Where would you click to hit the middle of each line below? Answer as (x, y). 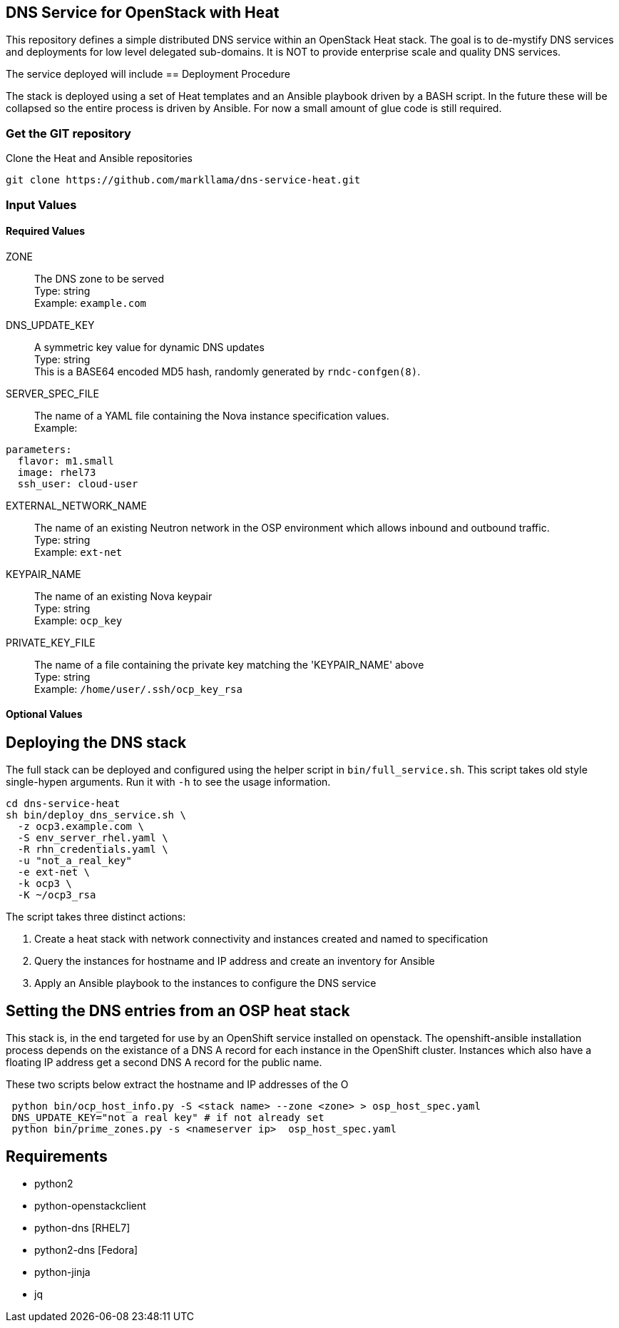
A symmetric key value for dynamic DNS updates (149, 347)
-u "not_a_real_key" (75, 861)
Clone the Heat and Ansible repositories (99, 158)
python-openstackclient (90, 1206)
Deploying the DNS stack (96, 742)
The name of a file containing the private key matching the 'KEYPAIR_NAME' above (229, 664)
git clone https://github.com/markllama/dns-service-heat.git (183, 180)
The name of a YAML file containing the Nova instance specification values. (212, 415)
